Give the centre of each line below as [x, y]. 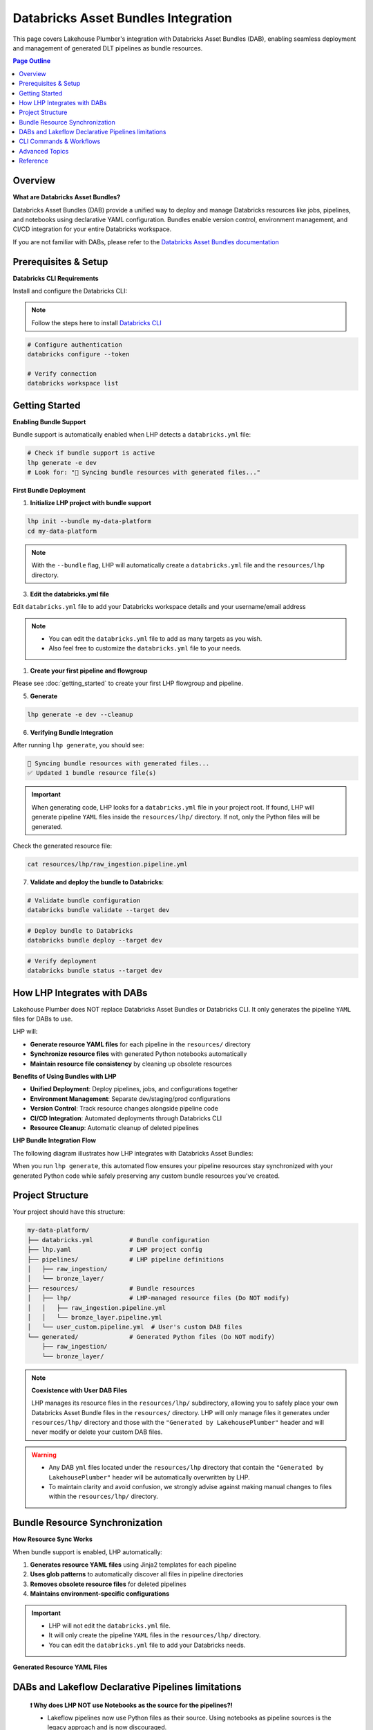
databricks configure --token [78, 354]
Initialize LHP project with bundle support [91, 503]
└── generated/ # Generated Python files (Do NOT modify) [151, 1337]
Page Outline [32, 61]
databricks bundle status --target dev [95, 971]
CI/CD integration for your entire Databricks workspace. [92, 229]
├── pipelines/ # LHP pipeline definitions [126, 1259]
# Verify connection [62, 373]
